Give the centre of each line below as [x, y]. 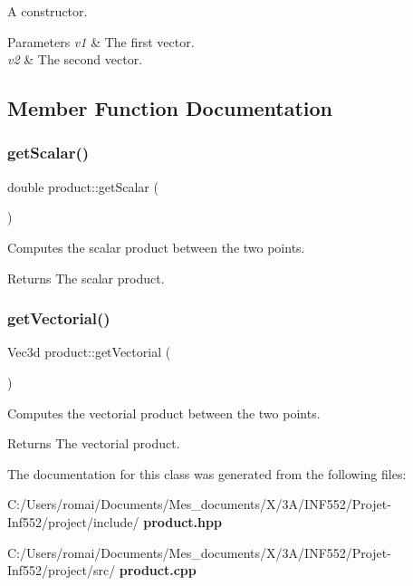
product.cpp [158, 570]
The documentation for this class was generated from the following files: [207, 473]
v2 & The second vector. [75, 59]
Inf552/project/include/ [73, 521]
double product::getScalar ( [83, 186]
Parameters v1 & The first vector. [101, 41]
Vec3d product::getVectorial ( [89, 352]
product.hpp [182, 521]
